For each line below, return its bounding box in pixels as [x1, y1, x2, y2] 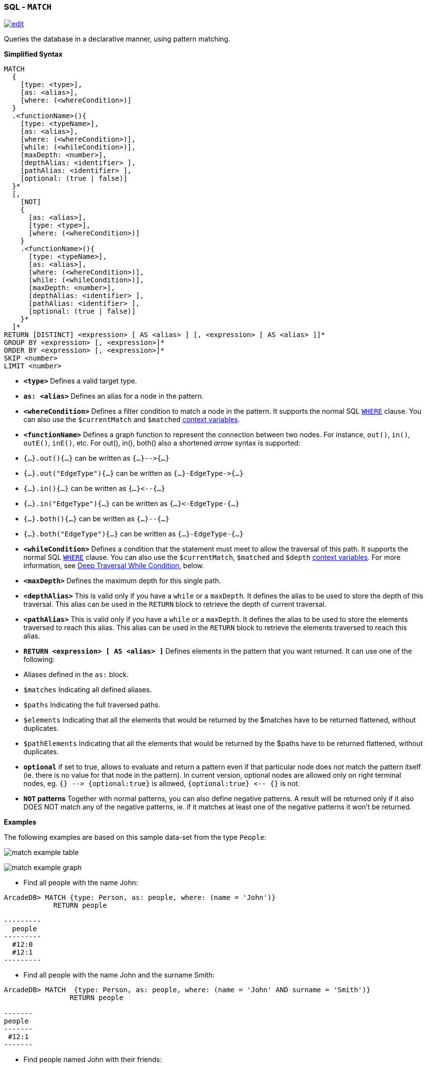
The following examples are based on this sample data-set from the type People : [4, 833, 266, 842]
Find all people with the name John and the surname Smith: [23, 971, 214, 980]
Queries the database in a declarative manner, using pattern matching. [4, 35, 231, 43]
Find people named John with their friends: [23, 1055, 162, 1064]
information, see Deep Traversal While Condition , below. [23, 561, 204, 570]
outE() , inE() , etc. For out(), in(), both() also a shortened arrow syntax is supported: [23, 439, 300, 447]
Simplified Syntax [4, 50, 63, 59]
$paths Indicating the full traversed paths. [23, 701, 160, 709]
